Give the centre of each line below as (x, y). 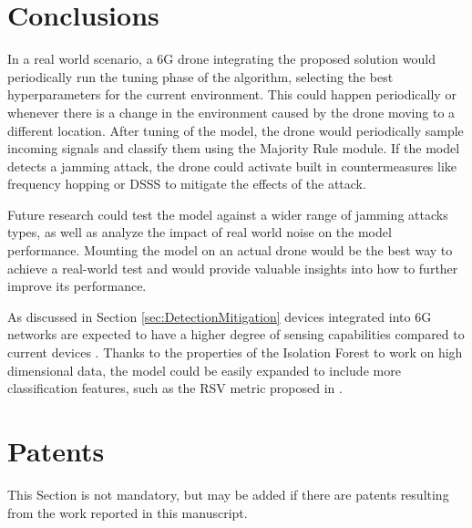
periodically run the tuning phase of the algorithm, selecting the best (200, 76)
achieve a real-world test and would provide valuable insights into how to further (233, 268)
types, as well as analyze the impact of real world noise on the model (200, 232)
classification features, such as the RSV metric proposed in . (175, 388)
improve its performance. (77, 286)
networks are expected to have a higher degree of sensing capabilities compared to (236, 334)
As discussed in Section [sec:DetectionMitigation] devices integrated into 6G (220, 316)
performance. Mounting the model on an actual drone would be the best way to (230, 250)
